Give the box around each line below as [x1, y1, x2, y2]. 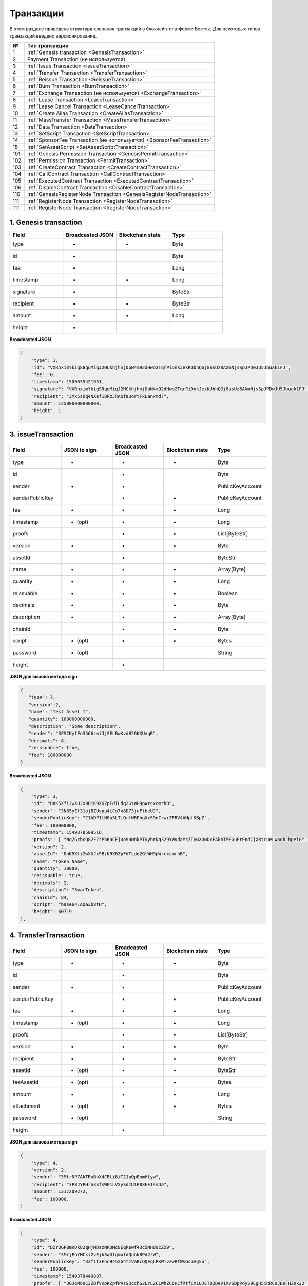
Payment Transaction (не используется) [27, 56, 126, 63]
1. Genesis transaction [9, 218, 82, 226]
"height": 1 [31, 407, 62, 414]
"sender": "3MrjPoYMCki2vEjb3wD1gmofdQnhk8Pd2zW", [31, 1252, 161, 1258]
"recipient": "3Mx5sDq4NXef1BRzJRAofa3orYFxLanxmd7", [31, 394, 169, 399]
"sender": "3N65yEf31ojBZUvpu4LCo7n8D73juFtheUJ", [31, 808, 161, 814]
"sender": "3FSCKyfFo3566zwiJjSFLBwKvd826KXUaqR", [28, 730, 159, 737]
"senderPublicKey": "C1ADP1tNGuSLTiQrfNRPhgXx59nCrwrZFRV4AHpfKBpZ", [31, 815, 210, 821]
